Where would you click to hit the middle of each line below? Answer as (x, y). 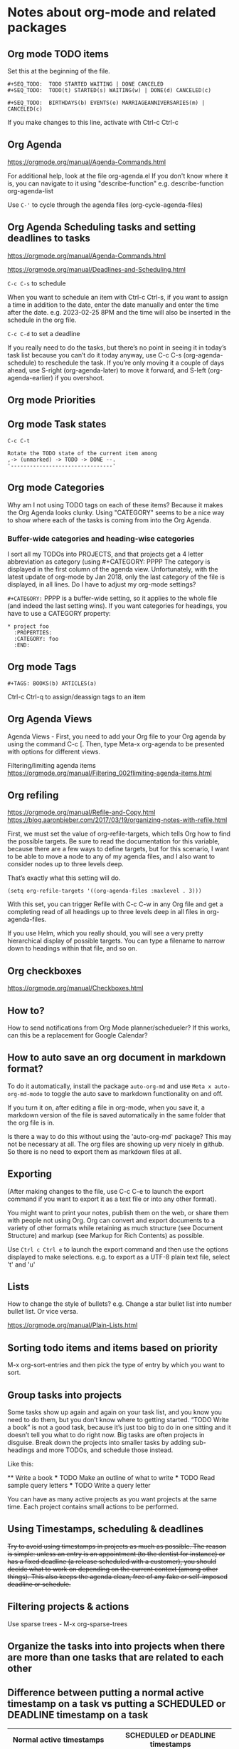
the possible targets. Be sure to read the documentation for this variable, (114, 841)
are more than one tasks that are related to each (116, 1657)
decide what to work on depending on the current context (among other (113, 1569)
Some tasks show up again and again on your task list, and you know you (115, 1412)
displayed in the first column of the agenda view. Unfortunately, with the (113, 569)
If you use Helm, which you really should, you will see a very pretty (106, 933)
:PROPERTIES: (33, 632)
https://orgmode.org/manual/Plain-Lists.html (73, 1325)
